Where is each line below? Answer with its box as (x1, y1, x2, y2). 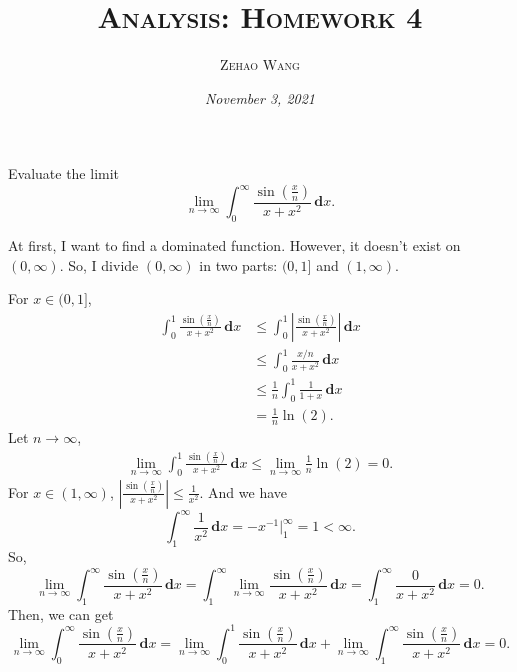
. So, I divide (59, 254, 139, 275)
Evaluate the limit (8, 163, 120, 184)
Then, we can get (8, 603, 114, 624)
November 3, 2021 (204, 87, 316, 108)
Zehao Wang (220, 54, 300, 75)
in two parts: (199, 254, 278, 275)
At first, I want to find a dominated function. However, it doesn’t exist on (8, 235, 461, 256)
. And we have (199, 481, 287, 502)
